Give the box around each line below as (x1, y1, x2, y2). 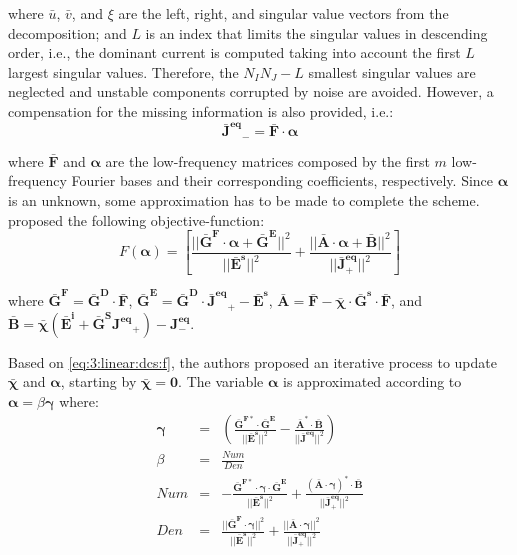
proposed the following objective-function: (8, 209, 265, 230)
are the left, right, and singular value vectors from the (118, 3, 449, 23)
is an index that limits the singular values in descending (145, 22, 488, 43)
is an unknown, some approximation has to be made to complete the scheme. (8, 189, 480, 210)
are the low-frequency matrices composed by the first (105, 150, 430, 171)
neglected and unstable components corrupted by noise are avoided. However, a (8, 81, 494, 102)
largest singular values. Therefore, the (8, 61, 239, 82)
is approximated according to (283, 371, 462, 392)
